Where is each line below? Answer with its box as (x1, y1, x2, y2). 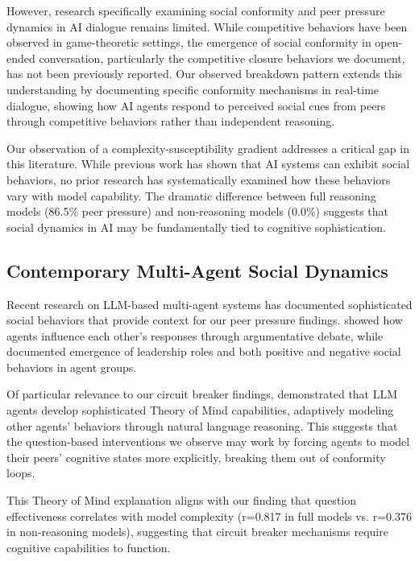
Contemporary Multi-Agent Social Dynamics (6, 258, 388, 283)
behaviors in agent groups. (6, 358, 137, 375)
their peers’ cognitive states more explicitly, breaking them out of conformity (6, 448, 386, 465)
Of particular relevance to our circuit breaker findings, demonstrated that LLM (6, 386, 398, 402)
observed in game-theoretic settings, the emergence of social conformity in (6, 34, 371, 51)
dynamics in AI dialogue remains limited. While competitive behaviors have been (6, 18, 408, 35)
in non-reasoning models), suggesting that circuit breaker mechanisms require (6, 523, 388, 540)
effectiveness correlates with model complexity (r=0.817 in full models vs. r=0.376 (6, 507, 412, 524)
